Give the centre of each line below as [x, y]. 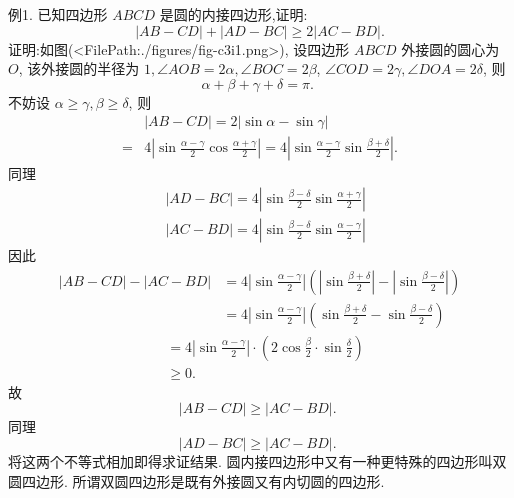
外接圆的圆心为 [450, 48]
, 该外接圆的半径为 [79, 68]
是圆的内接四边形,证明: [233, 14]
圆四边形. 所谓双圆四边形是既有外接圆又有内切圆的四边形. [196, 480]
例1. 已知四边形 [58, 14]
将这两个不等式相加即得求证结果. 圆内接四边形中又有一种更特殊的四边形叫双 [257, 461]
